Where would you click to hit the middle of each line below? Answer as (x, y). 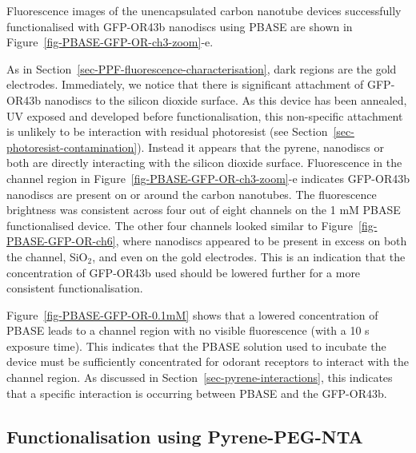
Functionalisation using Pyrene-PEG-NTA (185, 436)
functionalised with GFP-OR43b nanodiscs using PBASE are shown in (180, 26)
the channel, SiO (47, 256)
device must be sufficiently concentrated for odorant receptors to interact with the (208, 362)
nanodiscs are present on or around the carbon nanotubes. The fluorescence (192, 194)
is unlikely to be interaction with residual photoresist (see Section (167, 131)
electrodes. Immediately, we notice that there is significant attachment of (185, 84)
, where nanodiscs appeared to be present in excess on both (261, 241)
